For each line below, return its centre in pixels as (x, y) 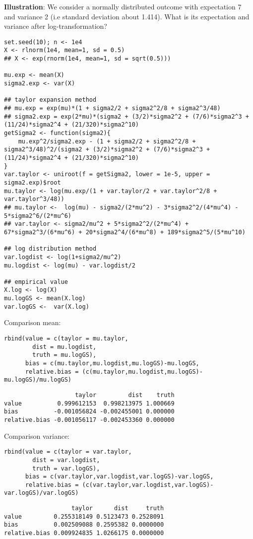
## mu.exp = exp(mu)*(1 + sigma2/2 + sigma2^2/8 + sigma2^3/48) (112, 108)
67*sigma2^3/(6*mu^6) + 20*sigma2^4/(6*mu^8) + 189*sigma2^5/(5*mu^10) (125, 232)
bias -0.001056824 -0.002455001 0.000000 (89, 412)
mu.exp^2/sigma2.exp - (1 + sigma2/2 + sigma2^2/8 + (107, 141)
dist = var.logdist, (66, 460)
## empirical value (36, 282)
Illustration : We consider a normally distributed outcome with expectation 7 (123, 6)
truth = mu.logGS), (64, 355)
